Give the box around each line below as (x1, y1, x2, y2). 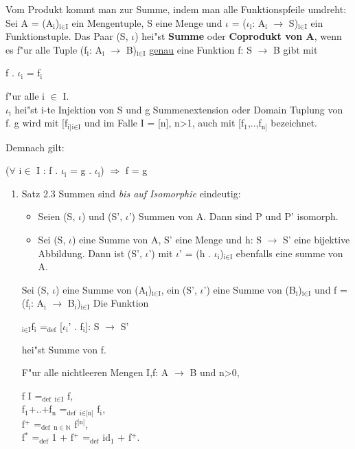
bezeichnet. (271, 116, 318, 130)
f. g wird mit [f (5, 116, 68, 130)
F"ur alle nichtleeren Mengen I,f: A (21, 365, 169, 380)
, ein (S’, (161, 282, 197, 296)
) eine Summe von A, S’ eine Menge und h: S (71, 232, 262, 246)
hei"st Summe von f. (21, 342, 106, 356)
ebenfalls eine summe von (236, 245, 343, 260)
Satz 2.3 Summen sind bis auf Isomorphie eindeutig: (21, 186, 241, 200)
